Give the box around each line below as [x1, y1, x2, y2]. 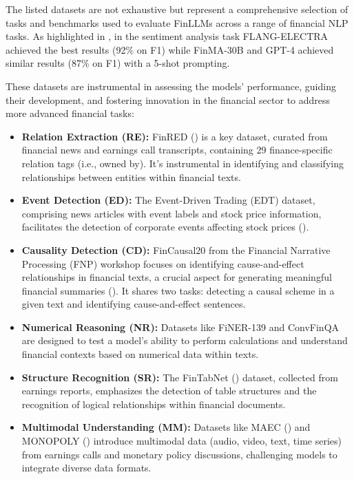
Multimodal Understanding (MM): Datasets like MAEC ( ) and [21, 420, 311, 434]
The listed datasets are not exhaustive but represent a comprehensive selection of [6, 2, 348, 16]
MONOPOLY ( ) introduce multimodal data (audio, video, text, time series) [21, 434, 342, 448]
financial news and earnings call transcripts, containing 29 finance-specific [21, 142, 333, 157]
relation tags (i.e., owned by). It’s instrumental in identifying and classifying [21, 156, 344, 170]
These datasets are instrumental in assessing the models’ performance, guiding [6, 78, 336, 93]
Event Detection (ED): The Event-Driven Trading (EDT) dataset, [21, 193, 315, 207]
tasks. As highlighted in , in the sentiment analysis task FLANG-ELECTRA [6, 29, 329, 43]
